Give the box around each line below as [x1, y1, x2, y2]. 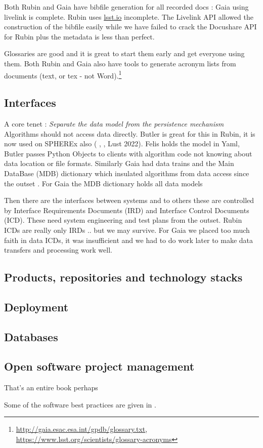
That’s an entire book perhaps [4, 382, 98, 393]
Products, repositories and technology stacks [4, 269, 243, 285]
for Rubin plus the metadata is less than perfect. [4, 31, 155, 42]
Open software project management [4, 358, 195, 374]
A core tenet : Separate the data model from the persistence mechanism [4, 118, 224, 129]
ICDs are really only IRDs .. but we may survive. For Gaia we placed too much [4, 224, 250, 235]
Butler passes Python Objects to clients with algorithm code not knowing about [4, 148, 252, 158]
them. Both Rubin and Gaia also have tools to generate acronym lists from [4, 58, 236, 68]
